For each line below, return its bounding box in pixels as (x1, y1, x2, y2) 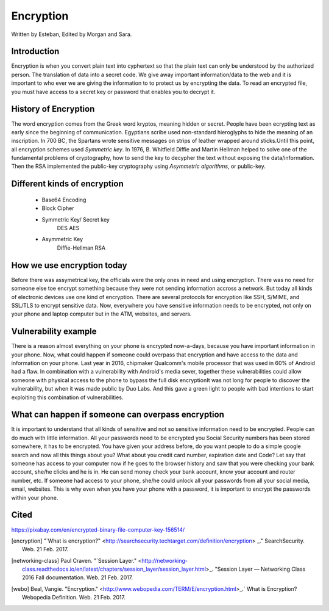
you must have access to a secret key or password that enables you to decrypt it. (11, 88, 216, 95)
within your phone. (11, 494, 58, 501)
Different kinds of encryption (11, 179, 124, 189)
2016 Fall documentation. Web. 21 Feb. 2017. (22, 574, 133, 581)
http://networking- (141, 557, 188, 564)
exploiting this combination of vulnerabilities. (11, 394, 124, 401)
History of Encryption (11, 104, 95, 114)
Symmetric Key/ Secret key (41, 215, 110, 223)
